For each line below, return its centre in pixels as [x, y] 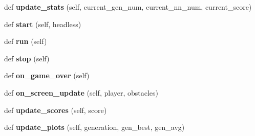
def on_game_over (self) [47, 75]
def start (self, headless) [43, 24]
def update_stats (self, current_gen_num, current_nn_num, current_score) [128, 7]
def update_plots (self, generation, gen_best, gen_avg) [94, 127]
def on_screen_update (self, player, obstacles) [81, 92]
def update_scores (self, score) [56, 110]
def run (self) [26, 41]
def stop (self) [27, 58]
